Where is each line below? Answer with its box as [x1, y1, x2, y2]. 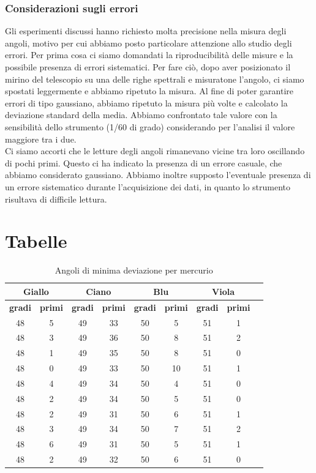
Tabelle [5, 228, 67, 253]
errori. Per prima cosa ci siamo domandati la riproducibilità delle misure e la [5, 48, 293, 61]
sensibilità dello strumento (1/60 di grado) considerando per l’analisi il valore [5, 120, 295, 133]
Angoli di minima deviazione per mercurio [55, 264, 213, 277]
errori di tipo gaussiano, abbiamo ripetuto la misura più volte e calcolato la [5, 96, 288, 109]
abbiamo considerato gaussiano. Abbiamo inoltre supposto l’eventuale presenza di [5, 168, 311, 181]
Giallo [23, 285, 49, 297]
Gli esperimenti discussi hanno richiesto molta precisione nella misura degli [5, 24, 287, 37]
